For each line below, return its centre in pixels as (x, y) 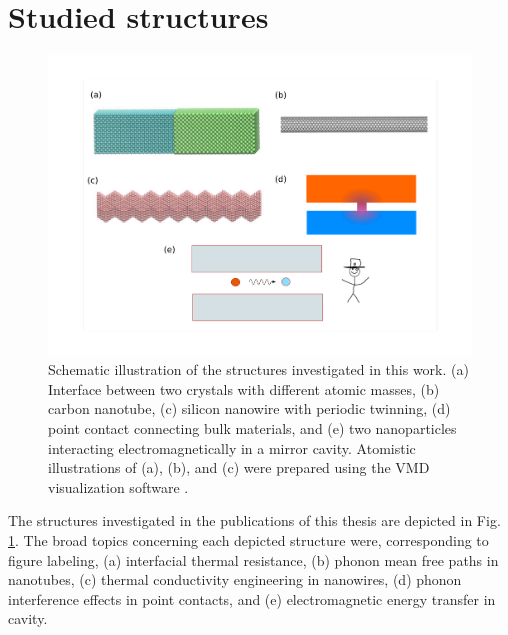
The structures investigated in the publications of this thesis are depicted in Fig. (254, 520)
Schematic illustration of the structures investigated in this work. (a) (258, 369)
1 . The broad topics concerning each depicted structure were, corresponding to (248, 539)
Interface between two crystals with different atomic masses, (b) (244, 388)
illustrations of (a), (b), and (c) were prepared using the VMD (239, 467)
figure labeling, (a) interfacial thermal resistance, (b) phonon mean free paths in (253, 559)
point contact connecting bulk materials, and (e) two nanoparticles (252, 427)
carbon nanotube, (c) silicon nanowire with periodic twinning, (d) (249, 408)
